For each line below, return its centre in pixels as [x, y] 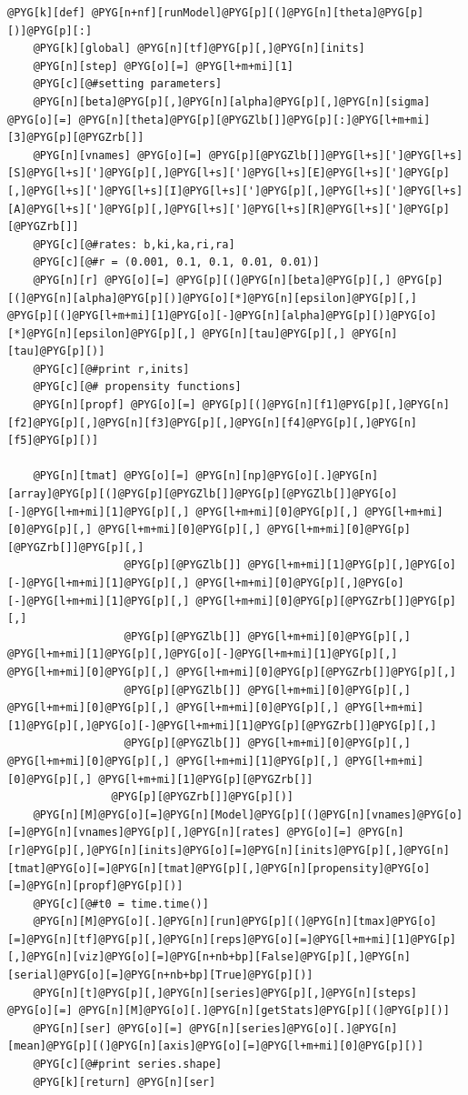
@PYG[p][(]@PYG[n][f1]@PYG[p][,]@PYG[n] [326, 405]
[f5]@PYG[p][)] [53, 441]
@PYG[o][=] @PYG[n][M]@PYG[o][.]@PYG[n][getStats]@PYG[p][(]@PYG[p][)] [229, 1011]
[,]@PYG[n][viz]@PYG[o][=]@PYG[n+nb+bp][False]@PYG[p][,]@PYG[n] [209, 957]
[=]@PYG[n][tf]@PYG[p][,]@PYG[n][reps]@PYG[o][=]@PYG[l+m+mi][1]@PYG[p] [232, 939]
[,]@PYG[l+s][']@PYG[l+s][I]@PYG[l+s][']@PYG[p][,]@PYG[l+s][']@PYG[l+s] [235, 191]
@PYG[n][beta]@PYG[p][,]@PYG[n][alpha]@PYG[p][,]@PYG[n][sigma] [232, 101]
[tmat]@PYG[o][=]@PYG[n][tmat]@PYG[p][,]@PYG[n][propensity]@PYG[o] [219, 868]
